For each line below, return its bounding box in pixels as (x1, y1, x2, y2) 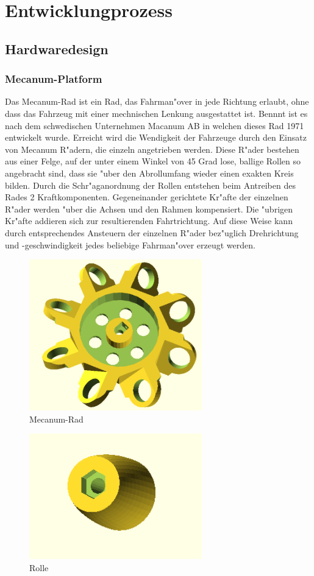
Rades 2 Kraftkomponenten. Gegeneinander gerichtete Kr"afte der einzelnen (5, 191, 288, 203)
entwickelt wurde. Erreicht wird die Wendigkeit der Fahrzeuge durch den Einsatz (5, 131, 307, 144)
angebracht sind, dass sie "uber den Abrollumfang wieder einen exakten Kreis (5, 166, 294, 179)
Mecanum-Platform (5, 71, 102, 86)
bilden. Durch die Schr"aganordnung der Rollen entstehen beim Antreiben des (5, 178, 296, 191)
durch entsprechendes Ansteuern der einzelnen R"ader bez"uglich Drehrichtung (5, 226, 299, 239)
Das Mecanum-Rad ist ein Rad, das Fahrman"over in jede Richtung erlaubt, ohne (5, 95, 309, 108)
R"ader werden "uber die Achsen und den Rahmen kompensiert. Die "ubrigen (5, 202, 293, 215)
